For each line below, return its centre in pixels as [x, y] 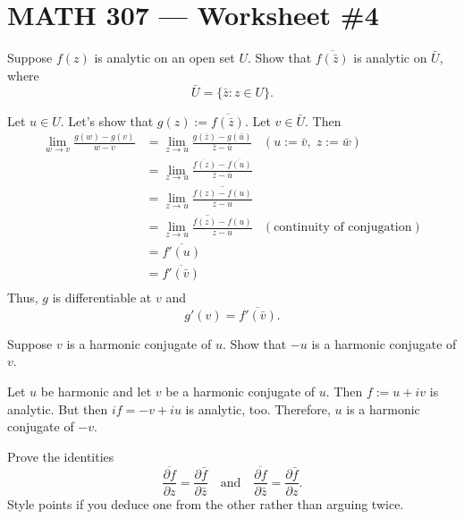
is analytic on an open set [165, 58]
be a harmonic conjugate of [240, 391]
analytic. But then [58, 408]
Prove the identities [61, 456]
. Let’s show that [107, 120]
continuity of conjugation [343, 228]
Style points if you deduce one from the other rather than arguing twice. [206, 503]
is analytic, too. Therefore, [258, 408]
